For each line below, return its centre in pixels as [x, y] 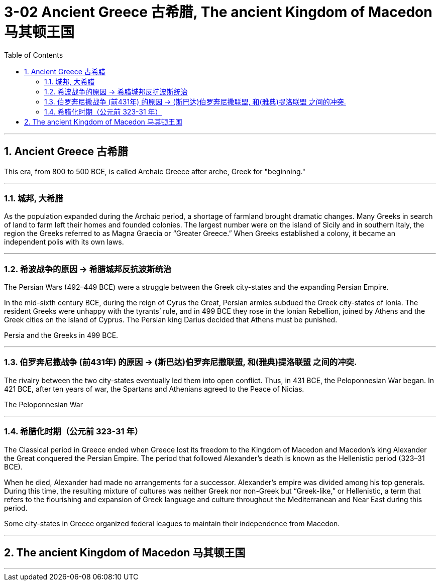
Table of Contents [34, 55]
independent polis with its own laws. [64, 242]
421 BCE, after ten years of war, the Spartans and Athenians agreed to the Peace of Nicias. [154, 389]
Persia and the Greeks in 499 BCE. [61, 335]
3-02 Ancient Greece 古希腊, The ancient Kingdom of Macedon [218, 12]
